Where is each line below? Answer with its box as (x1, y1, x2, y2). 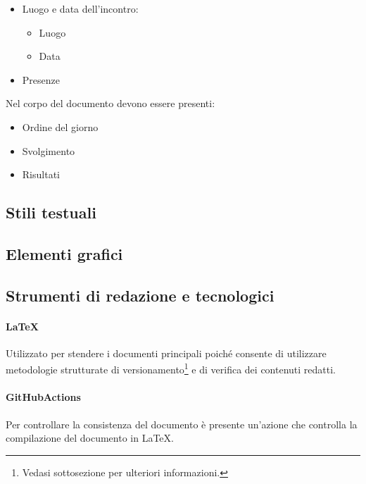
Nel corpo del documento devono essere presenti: (6, 96, 215, 111)
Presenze (22, 72, 60, 87)
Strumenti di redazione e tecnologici (6, 284, 274, 306)
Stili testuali (6, 201, 96, 223)
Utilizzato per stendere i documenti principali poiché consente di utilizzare (6, 345, 327, 360)
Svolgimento (22, 143, 75, 158)
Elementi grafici (6, 242, 123, 264)
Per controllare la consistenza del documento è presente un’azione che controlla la (6, 416, 358, 431)
